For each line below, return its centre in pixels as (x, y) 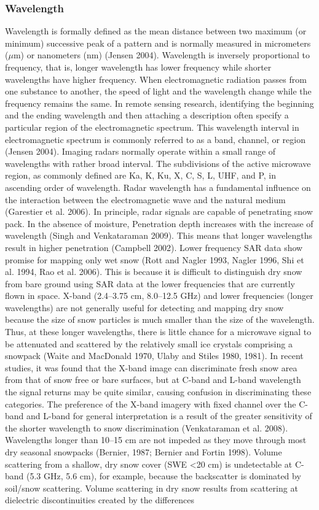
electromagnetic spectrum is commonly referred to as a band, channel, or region (155, 139)
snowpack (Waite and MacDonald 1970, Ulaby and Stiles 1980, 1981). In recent (154, 356)
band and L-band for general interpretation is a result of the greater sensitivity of (159, 416)
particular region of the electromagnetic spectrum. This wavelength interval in (152, 127)
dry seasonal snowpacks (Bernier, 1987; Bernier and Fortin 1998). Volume (144, 452)
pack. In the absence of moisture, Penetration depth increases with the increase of (159, 223)
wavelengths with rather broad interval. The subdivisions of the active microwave (158, 163)
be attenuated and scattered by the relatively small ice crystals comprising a (149, 343)
